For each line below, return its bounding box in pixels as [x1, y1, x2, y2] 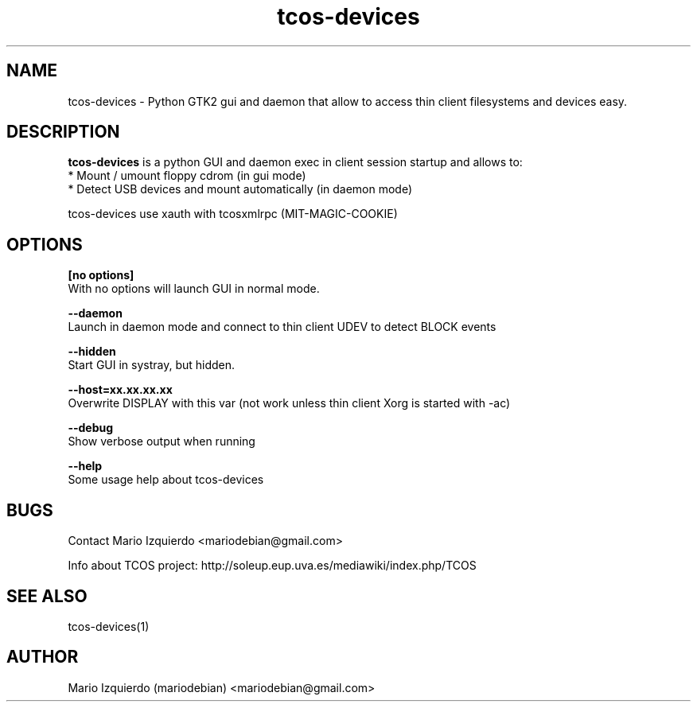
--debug [68, 421, 114, 435]
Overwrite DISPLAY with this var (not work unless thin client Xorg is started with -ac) [68, 396, 511, 410]
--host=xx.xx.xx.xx [68, 383, 173, 397]
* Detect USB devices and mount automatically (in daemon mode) [68, 182, 413, 196]
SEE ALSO [6, 585, 88, 606]
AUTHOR [6, 647, 79, 667]
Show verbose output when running [68, 434, 255, 449]
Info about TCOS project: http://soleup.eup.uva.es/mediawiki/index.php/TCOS [68, 558, 477, 573]
